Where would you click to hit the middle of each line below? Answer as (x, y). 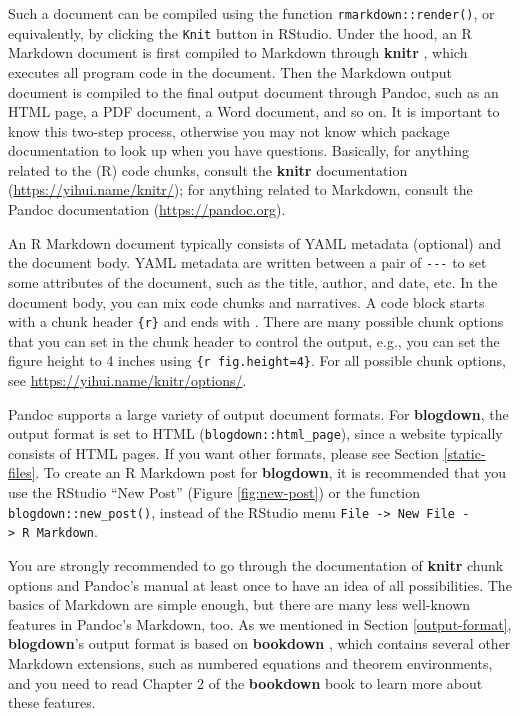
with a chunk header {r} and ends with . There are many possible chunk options (256, 321)
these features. (52, 702)
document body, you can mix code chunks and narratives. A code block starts (246, 301)
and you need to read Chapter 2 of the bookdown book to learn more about (245, 682)
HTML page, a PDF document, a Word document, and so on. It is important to (254, 111)
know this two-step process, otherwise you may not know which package (229, 130)
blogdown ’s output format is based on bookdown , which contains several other (259, 643)
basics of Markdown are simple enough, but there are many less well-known (239, 604)
